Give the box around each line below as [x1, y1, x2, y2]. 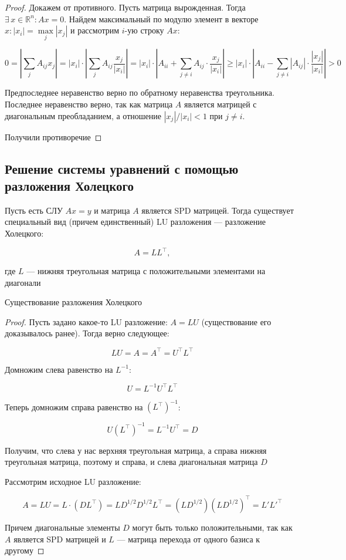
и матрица [94, 204, 130, 216]
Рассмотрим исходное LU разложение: [5, 475, 141, 487]
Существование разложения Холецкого [5, 296, 143, 308]
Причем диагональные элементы [5, 521, 120, 533]
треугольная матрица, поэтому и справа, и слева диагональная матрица [5, 456, 258, 468]
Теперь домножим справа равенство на [5, 400, 143, 413]
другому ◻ [5, 544, 45, 556]
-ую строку [124, 24, 164, 36]
